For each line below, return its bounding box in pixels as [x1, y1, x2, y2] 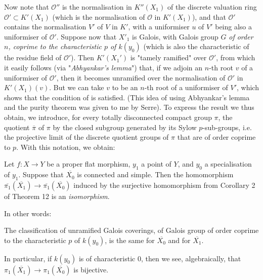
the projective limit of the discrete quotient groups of [4, 132, 169, 142]
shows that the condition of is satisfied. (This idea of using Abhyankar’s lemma [4, 92, 250, 102]
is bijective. [73, 264, 109, 274]
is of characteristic [78, 253, 136, 263]
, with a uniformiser [128, 21, 190, 32]
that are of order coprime [177, 132, 256, 142]
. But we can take [49, 82, 104, 93]
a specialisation [204, 158, 252, 169]
